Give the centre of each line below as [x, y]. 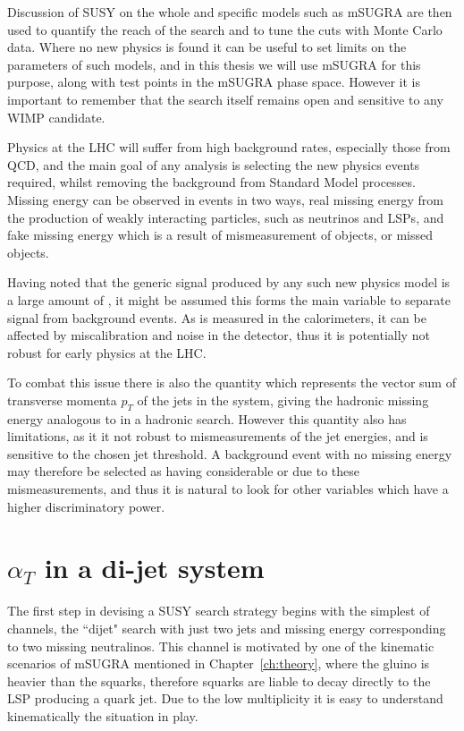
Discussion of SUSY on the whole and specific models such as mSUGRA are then [230, 12]
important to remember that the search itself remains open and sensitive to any [225, 99]
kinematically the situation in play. [103, 715]
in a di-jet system [154, 568]
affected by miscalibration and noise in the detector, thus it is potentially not [219, 335]
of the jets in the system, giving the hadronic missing [283, 399]
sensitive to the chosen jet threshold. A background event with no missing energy [230, 453]
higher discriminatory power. [86, 506]
